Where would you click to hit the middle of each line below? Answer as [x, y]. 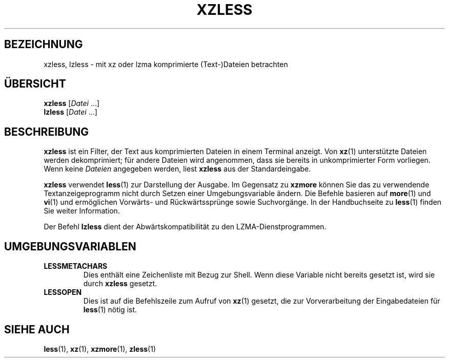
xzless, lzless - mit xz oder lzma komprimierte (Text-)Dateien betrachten [166, 64]
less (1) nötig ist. [110, 310]
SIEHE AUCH [37, 329]
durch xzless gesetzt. [120, 284]
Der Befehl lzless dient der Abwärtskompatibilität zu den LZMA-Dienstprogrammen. [185, 227]
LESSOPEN [63, 292]
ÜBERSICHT [35, 84]
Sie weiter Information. [82, 211]
